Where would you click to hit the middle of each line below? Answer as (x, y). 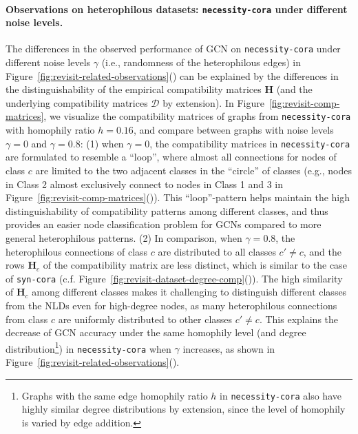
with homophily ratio (50, 130)
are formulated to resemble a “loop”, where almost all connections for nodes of (171, 157)
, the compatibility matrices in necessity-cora (250, 143)
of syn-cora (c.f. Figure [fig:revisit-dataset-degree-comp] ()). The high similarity (174, 278)
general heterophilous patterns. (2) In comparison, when (124, 237)
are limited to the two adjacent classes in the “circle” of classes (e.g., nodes (193, 170)
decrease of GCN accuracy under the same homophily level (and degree (156, 332)
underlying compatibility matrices (77, 102)
